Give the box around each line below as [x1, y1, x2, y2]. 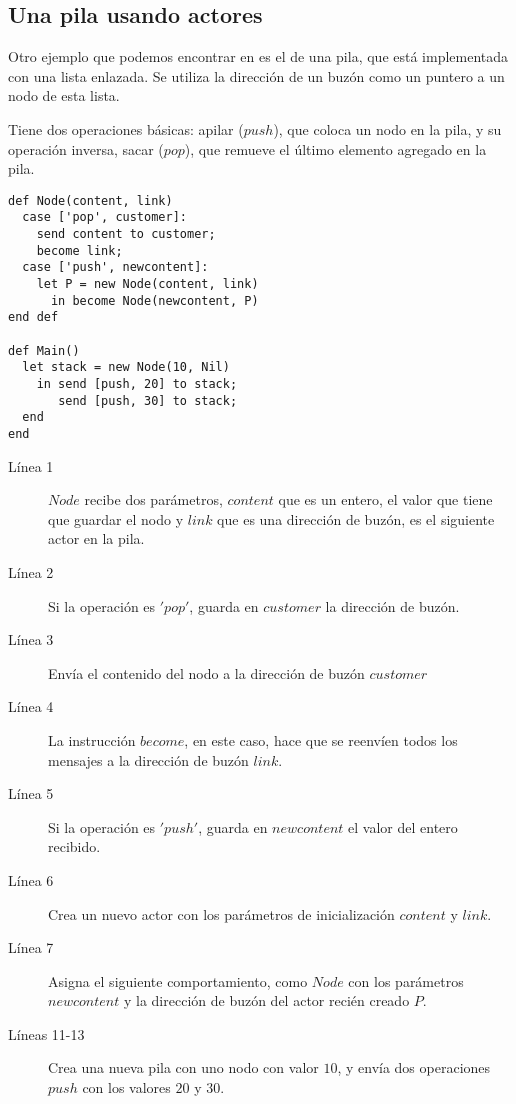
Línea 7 [8, 937, 54, 958]
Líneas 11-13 [8, 1023, 85, 1044]
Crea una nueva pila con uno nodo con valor [48, 1057, 319, 1078]
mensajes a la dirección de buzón [48, 749, 249, 770]
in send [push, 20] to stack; [36, 376, 238, 391]
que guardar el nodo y [48, 508, 184, 529]
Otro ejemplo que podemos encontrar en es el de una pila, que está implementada [8, 46, 509, 67]
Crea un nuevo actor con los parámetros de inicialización [48, 903, 395, 924]
